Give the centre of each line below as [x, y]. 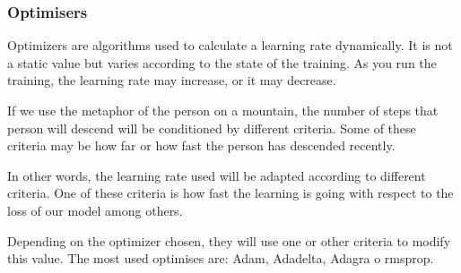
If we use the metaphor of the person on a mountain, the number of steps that [223, 110]
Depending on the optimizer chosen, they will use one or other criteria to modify [229, 240]
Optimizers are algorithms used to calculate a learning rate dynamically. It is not [230, 45]
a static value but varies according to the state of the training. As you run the [222, 62]
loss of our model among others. [95, 210]
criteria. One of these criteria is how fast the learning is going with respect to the [230, 193]
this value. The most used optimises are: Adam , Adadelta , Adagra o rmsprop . [221, 258]
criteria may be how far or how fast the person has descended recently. [201, 145]
